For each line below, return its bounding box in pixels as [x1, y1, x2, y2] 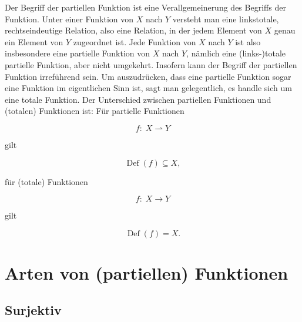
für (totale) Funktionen [5, 175, 88, 187]
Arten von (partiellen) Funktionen [5, 260, 288, 284]
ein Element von [5, 35, 63, 48]
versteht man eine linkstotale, [172, 12, 279, 25]
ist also [235, 35, 261, 48]
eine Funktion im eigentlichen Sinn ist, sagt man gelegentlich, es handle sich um [5, 82, 292, 94]
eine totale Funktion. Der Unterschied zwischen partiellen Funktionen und [5, 93, 271, 105]
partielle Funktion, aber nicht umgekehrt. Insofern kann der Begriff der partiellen [5, 58, 297, 71]
